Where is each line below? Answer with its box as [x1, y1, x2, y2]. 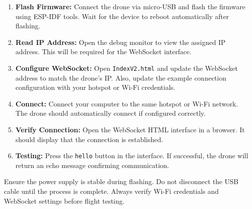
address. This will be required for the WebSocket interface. [15, 46, 192, 57]
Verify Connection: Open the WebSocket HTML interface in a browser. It [15, 125, 245, 134]
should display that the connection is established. [15, 134, 163, 144]
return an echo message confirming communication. [15, 160, 169, 170]
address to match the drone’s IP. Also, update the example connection [15, 72, 227, 83]
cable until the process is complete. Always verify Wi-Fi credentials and [4, 186, 219, 196]
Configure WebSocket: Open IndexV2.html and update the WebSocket [15, 63, 238, 73]
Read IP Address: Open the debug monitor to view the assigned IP [15, 37, 226, 47]
